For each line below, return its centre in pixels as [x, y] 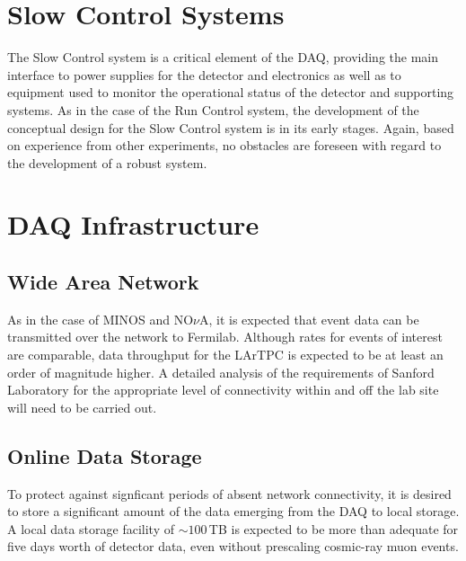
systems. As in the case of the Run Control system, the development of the [213, 109]
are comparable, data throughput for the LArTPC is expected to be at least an [225, 355]
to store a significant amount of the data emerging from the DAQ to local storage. [233, 511]
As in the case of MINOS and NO [101, 319]
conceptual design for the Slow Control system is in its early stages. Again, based [231, 127]
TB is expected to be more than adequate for [334, 528]
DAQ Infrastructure [133, 224]
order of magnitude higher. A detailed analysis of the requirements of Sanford [221, 372]
